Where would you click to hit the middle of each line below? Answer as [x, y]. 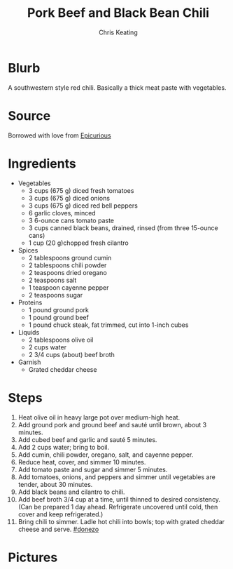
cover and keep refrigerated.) [61, 514]
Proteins [30, 302]
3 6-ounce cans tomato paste [71, 220]
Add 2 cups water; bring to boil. [64, 447]
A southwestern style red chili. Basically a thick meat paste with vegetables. [117, 87]
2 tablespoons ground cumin [70, 257]
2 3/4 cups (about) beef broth [71, 354]
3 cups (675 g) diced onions [69, 198]
